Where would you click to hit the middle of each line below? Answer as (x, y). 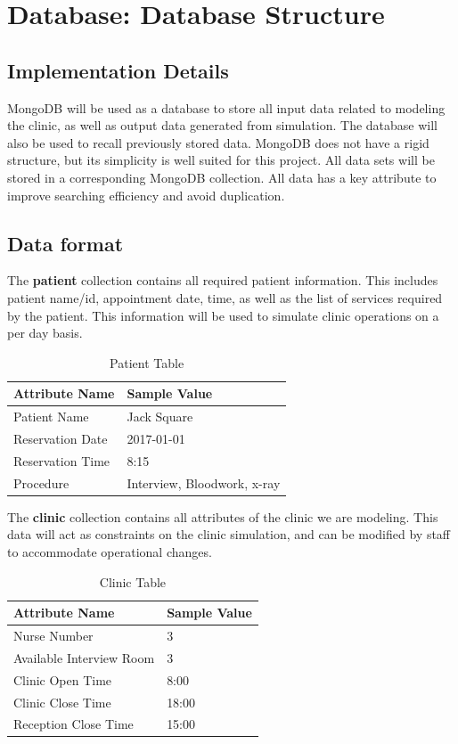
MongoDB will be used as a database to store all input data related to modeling (226, 107)
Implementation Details (118, 70)
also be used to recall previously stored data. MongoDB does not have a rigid (218, 142)
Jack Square (160, 417)
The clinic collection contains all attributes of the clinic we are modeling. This (223, 516)
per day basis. (45, 333)
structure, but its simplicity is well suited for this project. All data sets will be (221, 160)
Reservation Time (62, 460)
